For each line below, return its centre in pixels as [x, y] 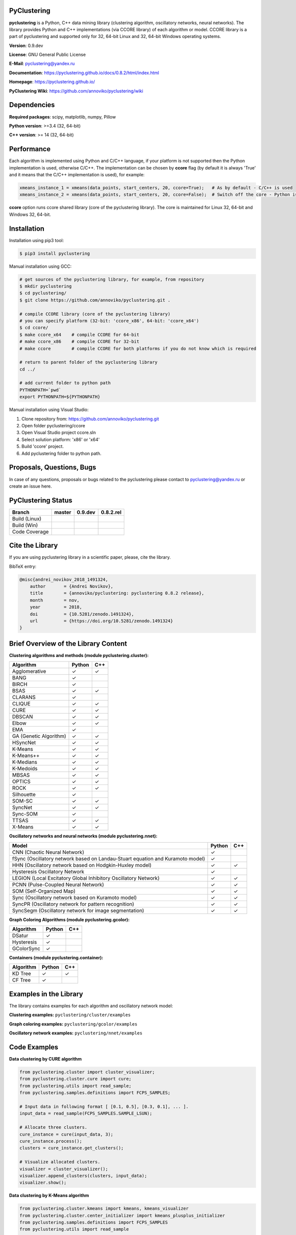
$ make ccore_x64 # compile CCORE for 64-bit [79, 334]
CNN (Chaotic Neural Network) [48, 852]
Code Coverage [30, 532]
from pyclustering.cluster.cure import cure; [75, 1079]
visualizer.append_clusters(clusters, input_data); [83, 1175]
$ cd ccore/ [34, 328]
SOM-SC [22, 801]
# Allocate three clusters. [53, 1127]
